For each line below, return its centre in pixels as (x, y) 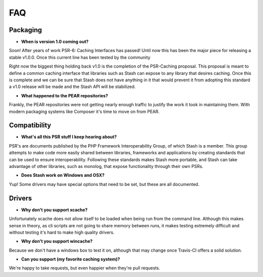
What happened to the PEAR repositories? (65, 95)
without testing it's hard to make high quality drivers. (62, 232)
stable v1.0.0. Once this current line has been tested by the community (80, 57)
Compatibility (30, 125)
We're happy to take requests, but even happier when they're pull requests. (85, 268)
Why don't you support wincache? (57, 241)
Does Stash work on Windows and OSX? (63, 175)
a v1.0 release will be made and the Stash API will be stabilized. (72, 87)
